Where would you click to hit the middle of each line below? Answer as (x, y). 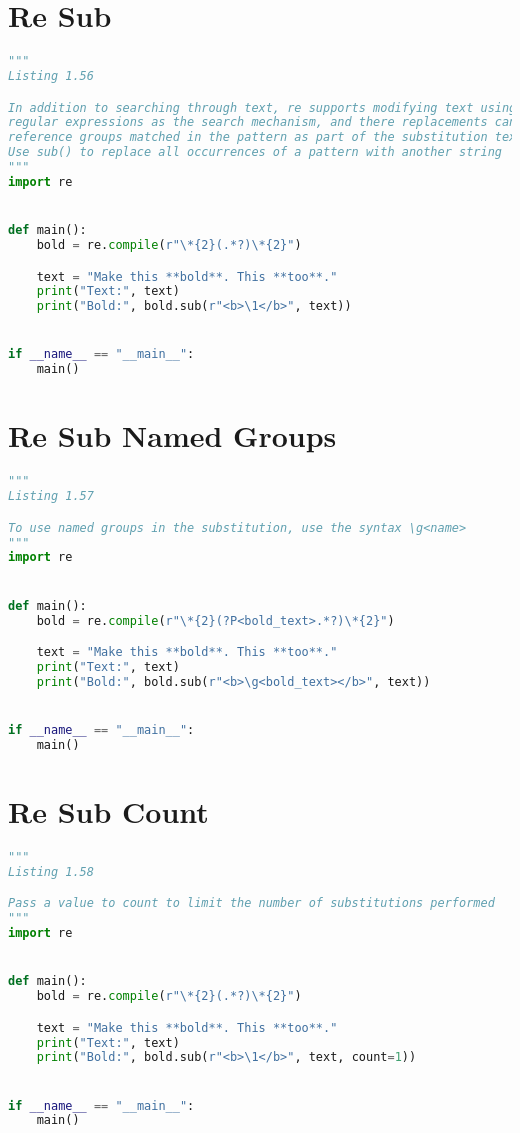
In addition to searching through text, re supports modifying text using (262, 107)
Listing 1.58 (51, 871)
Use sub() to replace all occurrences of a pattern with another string (255, 152)
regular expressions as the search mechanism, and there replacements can (262, 122)
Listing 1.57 (51, 496)
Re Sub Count (108, 810)
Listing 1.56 (51, 76)
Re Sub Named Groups (172, 435)
